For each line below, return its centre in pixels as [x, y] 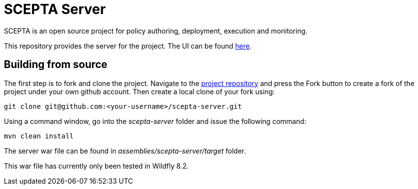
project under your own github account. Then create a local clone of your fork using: [139, 91]
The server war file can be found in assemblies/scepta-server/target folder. [125, 151]
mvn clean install [39, 136]
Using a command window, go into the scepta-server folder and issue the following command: [155, 121]
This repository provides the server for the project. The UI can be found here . [128, 46]
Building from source [56, 65]
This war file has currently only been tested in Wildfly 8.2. [96, 166]
